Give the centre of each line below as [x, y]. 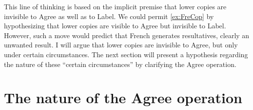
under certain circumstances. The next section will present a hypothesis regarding [126, 54]
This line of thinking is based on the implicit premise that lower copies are [115, 6]
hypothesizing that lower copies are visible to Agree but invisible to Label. [115, 26]
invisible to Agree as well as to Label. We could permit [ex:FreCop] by [109, 16]
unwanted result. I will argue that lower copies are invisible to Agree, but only [121, 45]
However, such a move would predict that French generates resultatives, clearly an [127, 35]
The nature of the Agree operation [123, 98]
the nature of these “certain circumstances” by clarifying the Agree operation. [120, 64]
